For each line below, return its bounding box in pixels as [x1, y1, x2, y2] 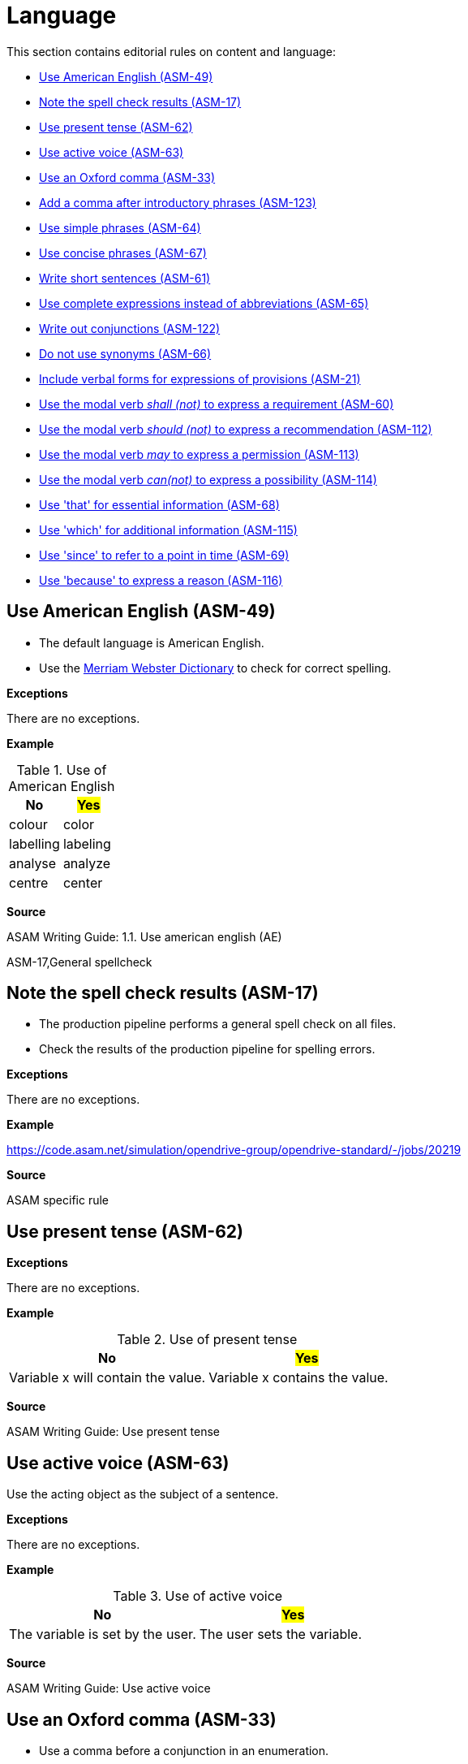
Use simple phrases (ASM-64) [39, 220, 201, 235]
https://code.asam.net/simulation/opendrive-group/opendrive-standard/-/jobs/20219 [6, 1143, 462, 1157]
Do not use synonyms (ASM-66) [39, 346, 212, 361]
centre [9, 874, 49, 891]
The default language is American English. [39, 635, 264, 650]
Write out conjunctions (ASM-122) [39, 321, 221, 335]
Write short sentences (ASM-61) [39, 270, 211, 285]
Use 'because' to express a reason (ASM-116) [39, 573, 283, 587]
